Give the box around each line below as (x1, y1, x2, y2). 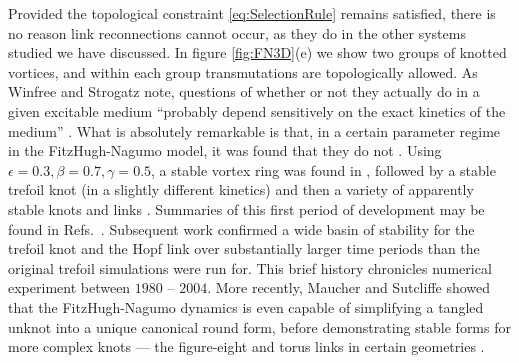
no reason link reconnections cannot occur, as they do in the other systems (8, 22, 466, 43)
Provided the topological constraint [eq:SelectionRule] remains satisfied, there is (8, 3, 496, 23)
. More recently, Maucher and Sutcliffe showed (207, 277, 491, 298)
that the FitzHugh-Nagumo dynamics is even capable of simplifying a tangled (8, 296, 484, 317)
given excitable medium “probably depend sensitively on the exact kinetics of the (8, 100, 506, 121)
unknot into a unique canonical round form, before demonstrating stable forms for (8, 316, 511, 337)
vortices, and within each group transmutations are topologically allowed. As (8, 61, 478, 82)
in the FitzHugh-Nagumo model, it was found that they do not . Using (8, 140, 442, 161)
